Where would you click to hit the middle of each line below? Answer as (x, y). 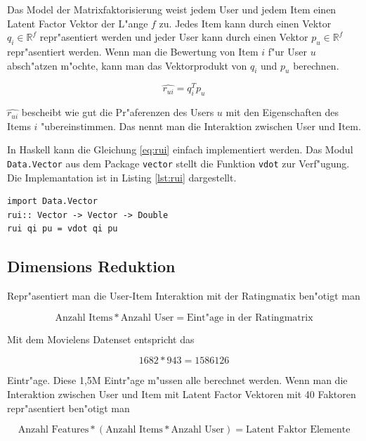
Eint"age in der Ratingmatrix (250, 318)
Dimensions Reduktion (91, 266)
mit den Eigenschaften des (282, 112)
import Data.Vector (52, 202)
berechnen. (316, 65)
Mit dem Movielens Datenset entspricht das (101, 339)
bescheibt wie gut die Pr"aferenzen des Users (118, 112)
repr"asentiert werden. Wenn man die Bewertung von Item (133, 51)
